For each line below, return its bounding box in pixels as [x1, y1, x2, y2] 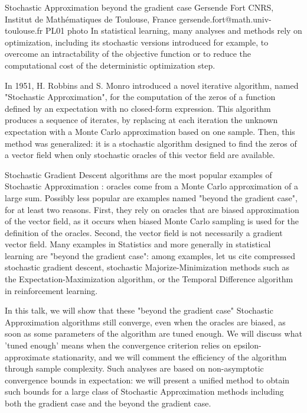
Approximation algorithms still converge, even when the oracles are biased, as [5, 315, 286, 328]
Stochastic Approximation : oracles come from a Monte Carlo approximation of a [5, 180, 298, 192]
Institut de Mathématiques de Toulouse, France [5, 12, 177, 25]
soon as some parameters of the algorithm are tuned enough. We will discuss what [5, 327, 302, 340]
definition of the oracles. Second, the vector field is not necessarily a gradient [5, 226, 283, 238]
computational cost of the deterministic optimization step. [5, 59, 215, 71]
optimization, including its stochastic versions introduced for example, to [5, 36, 269, 48]
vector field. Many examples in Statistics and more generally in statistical [5, 238, 271, 250]
